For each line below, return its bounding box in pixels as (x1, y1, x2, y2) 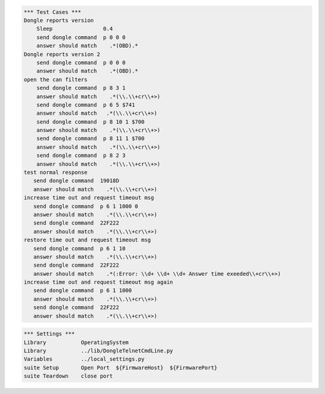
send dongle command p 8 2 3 (36, 152, 126, 159)
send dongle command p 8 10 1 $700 (36, 118, 144, 125)
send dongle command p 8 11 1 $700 (36, 135, 144, 142)
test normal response (23, 169, 88, 176)
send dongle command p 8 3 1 (36, 84, 126, 92)
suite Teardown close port (23, 373, 113, 380)
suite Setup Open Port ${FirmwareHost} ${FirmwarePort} (23, 364, 218, 371)
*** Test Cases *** (23, 8, 81, 15)
